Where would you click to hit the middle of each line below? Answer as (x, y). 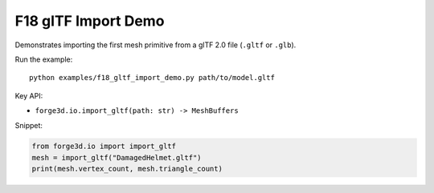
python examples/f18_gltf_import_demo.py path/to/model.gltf (152, 78)
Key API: (29, 95)
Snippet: (29, 125)
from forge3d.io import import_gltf (104, 147)
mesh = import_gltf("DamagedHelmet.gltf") (117, 157)
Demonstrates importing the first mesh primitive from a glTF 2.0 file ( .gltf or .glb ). (156, 45)
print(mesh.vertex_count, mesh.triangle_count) (127, 169)
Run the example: (44, 59)
